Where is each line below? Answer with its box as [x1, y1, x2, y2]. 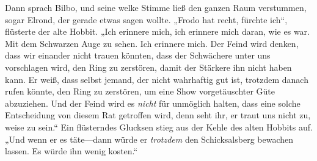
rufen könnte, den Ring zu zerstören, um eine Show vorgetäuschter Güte [5, 85, 275, 98]
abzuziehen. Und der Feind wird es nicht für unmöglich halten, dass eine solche [5, 96, 301, 109]
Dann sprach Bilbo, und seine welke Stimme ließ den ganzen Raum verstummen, [5, 1, 307, 13]
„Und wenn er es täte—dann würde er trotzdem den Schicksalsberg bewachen [5, 132, 294, 145]
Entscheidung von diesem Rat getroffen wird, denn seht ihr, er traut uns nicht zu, [5, 109, 311, 121]
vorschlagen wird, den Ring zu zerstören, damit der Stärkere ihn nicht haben [5, 60, 292, 73]
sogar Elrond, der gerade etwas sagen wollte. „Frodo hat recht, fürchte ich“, [5, 13, 288, 26]
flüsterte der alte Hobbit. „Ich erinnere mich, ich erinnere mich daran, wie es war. [5, 25, 310, 38]
